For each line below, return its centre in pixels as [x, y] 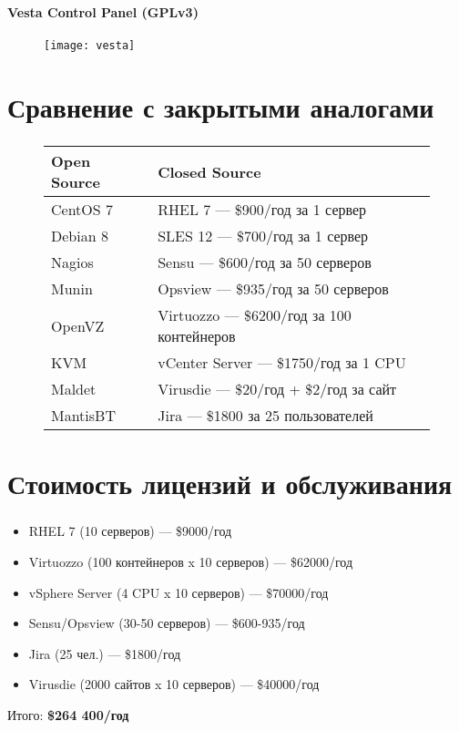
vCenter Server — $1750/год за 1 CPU [282, 363]
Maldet [74, 389]
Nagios [72, 263]
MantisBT [83, 416]
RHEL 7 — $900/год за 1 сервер [262, 210]
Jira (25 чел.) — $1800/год [105, 653]
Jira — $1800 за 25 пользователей [265, 416]
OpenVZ [78, 325]
